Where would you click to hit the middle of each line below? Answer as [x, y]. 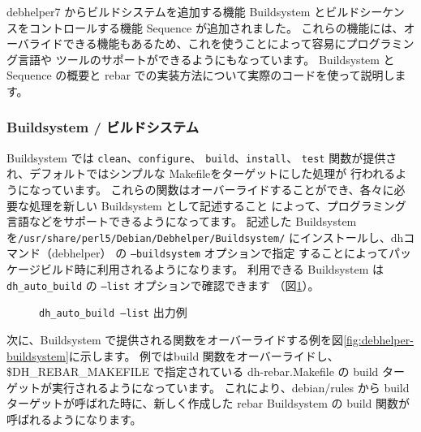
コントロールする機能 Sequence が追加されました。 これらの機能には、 [216, 27]
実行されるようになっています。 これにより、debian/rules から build [230, 387]
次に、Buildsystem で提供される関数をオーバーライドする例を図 [175, 340]
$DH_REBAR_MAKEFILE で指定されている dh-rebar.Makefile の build [193, 372]
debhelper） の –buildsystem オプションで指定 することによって [220, 253]
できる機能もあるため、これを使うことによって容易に [204, 43]
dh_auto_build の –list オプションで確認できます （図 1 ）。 [163, 285]
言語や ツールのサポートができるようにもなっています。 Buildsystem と [206, 59]
